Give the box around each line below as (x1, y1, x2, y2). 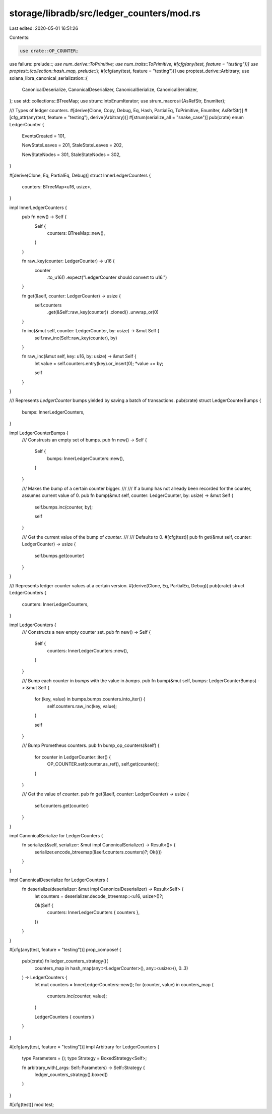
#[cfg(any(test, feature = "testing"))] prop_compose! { (9, 947, 122, 953)
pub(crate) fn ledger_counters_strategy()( (22, 958, 108, 964)
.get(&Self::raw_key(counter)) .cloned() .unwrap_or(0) (47, 309, 159, 315)
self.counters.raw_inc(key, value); (47, 703, 117, 709)
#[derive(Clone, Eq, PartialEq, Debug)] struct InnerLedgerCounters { (9, 172, 151, 178)
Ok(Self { (34, 902, 54, 908)
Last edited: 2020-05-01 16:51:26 (9, 25, 78, 31)
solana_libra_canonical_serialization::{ (9, 75, 88, 81)
